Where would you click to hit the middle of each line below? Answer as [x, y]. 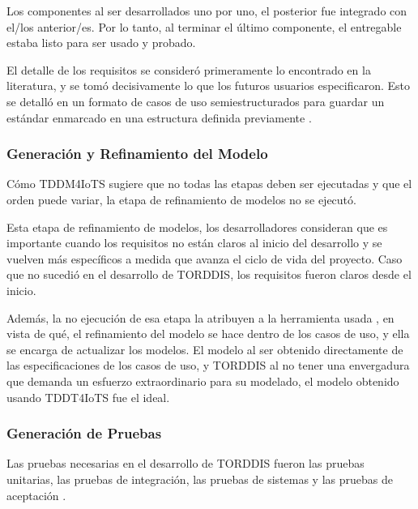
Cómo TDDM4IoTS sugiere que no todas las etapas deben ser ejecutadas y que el [209, 184]
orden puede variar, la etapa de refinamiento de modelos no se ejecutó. [181, 199]
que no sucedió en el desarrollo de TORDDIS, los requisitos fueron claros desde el [209, 274]
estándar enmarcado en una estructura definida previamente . [159, 117]
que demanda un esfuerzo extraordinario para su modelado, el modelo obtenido [203, 381]
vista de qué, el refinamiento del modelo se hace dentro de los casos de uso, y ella [208, 334]
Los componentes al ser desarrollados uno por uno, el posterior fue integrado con [207, 11]
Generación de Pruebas [84, 433]
